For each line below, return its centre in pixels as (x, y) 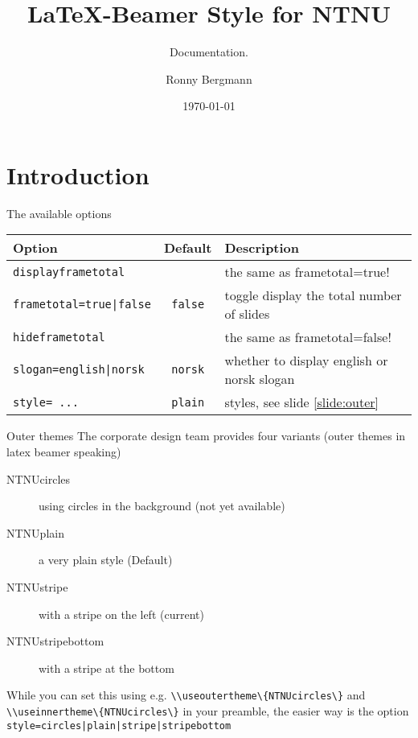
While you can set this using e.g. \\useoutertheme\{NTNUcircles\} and (186, 695)
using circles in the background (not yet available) (162, 506)
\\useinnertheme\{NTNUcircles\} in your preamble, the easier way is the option (208, 711)
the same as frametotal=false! (308, 337)
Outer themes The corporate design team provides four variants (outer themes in (206, 436)
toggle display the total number (313, 295)
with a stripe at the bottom (107, 668)
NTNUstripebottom (55, 641)
